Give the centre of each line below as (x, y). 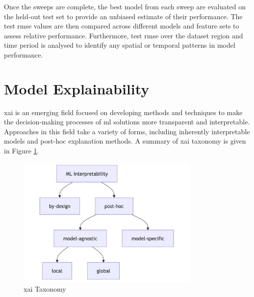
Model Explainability (77, 88)
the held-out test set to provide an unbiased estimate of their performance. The (123, 16)
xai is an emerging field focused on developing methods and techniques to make (123, 112)
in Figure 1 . (22, 151)
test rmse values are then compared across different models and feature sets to (122, 26)
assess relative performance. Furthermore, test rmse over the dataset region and (124, 35)
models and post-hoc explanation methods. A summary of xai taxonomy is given (125, 141)
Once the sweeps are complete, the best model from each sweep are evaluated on (125, 6)
